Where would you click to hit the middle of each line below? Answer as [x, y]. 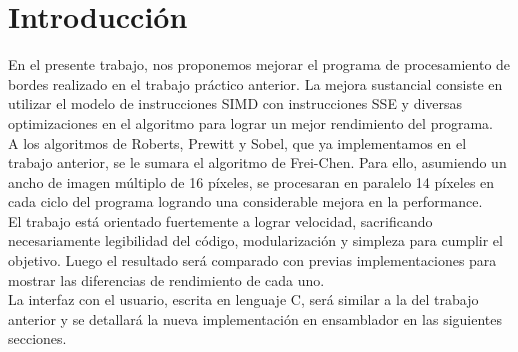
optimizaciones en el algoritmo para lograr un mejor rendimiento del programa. [250, 122]
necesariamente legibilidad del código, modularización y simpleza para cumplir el [255, 240]
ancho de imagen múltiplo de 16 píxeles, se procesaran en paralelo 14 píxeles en [251, 181]
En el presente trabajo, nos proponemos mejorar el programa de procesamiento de [259, 64]
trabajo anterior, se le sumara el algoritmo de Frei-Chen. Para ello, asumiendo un [257, 162]
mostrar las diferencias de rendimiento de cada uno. [166, 279]
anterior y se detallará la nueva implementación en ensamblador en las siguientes [255, 318]
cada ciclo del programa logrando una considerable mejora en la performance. [245, 201]
